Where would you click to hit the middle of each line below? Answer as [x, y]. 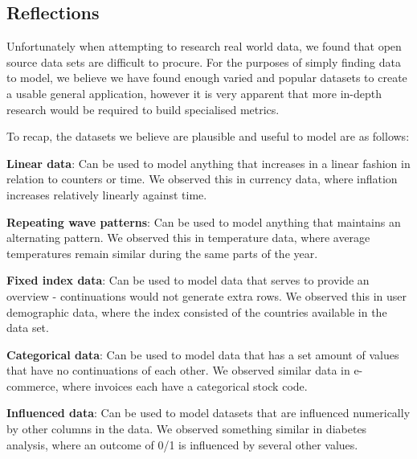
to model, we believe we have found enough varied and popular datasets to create [207, 78]
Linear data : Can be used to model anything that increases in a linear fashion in [208, 163]
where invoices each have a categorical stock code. [185, 385]
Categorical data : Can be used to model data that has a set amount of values [203, 354]
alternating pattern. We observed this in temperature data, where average [188, 238]
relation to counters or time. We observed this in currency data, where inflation [202, 179]
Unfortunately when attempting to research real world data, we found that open [204, 46]
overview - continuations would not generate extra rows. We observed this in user [206, 295]
